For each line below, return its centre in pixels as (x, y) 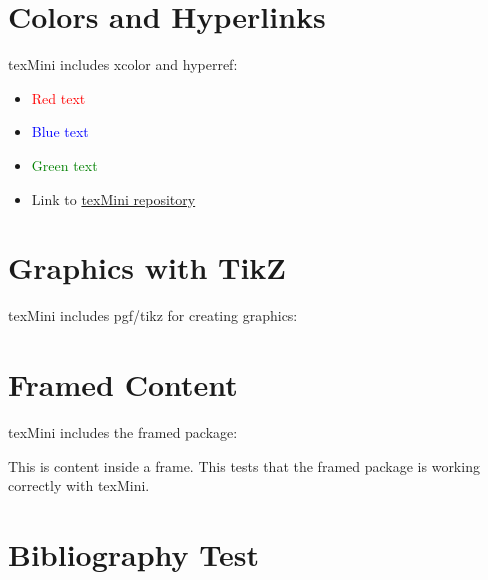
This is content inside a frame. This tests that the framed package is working (244, 465)
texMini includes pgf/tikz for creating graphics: (153, 315)
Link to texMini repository (113, 198)
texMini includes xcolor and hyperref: (123, 64)
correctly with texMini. (79, 485)
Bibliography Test (134, 553)
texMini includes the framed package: (123, 431)
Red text (58, 97)
